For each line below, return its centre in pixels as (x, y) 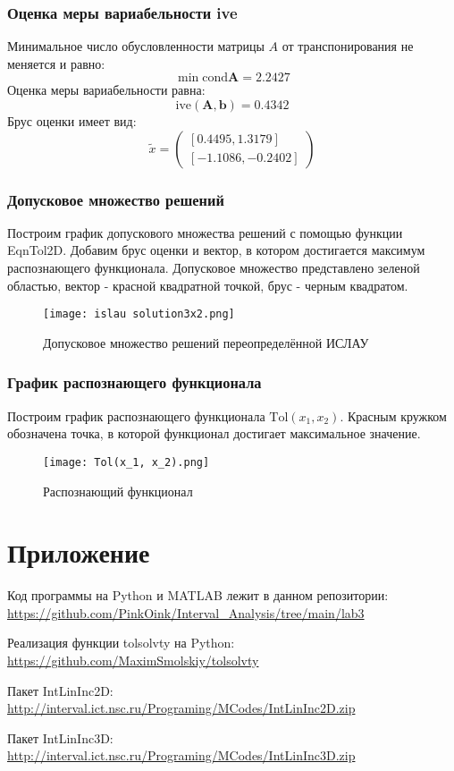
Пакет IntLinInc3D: (60, 737)
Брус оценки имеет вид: (72, 121)
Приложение (79, 552)
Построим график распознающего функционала (136, 415)
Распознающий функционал (118, 491)
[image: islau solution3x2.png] (139, 314)
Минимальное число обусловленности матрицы (136, 46)
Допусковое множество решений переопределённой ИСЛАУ (206, 342)
